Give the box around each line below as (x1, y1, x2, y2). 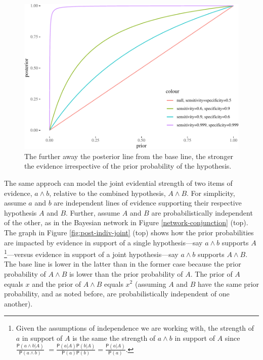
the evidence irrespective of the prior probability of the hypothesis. (24, 161, 232, 171)
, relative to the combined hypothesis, (49, 187, 166, 198)
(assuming (135, 278, 166, 289)
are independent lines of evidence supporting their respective (54, 197, 242, 208)
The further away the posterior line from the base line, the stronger (24, 150, 234, 161)
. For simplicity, (187, 187, 235, 198)
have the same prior (197, 278, 259, 289)
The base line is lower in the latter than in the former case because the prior (4, 259, 241, 269)
